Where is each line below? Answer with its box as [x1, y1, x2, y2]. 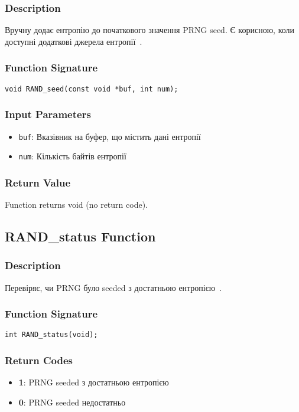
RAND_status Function [5, 227, 156, 246]
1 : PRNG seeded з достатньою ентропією [18, 376, 169, 388]
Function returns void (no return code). [5, 198, 148, 211]
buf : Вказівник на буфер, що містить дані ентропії [18, 130, 201, 142]
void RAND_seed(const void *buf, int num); [5, 84, 178, 93]
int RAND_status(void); [5, 331, 98, 339]
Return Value [5, 175, 71, 189]
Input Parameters [5, 107, 91, 122]
